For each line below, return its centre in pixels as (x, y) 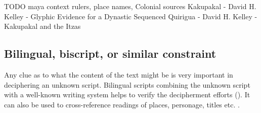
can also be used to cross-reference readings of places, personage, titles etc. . (122, 104)
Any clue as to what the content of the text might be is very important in (119, 74)
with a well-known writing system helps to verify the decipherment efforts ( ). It (127, 95)
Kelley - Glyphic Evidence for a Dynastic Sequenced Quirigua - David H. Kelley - (131, 16)
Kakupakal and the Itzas (42, 26)
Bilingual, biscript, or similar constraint (110, 53)
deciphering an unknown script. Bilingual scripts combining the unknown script (127, 84)
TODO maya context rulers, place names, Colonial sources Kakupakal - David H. (130, 6)
